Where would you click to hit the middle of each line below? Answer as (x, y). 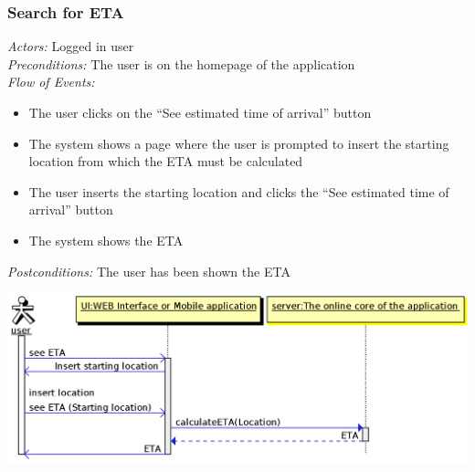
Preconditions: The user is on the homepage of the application (181, 63)
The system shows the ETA (106, 240)
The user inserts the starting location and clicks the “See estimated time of (239, 191)
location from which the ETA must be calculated (166, 161)
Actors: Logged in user (71, 46)
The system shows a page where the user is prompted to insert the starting (239, 143)
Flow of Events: (51, 82)
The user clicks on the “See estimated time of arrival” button (200, 112)
